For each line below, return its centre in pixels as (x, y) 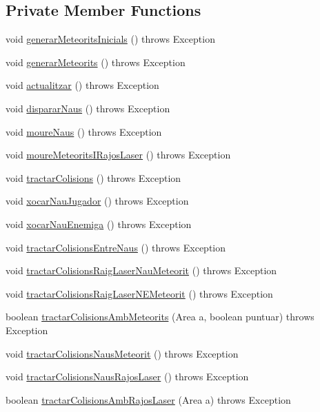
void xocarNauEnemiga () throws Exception (99, 224)
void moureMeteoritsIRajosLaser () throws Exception (118, 155)
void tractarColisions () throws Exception (93, 177)
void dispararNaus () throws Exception (88, 108)
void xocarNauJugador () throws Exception (97, 201)
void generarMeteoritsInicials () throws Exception (110, 39)
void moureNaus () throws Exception (84, 131)
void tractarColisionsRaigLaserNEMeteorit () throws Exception (139, 293)
